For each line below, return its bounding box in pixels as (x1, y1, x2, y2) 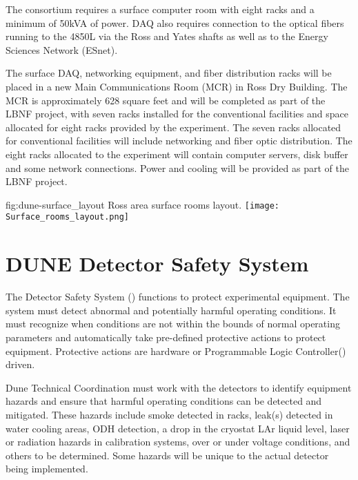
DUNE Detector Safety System (6, 249, 309, 278)
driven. (6, 357, 35, 372)
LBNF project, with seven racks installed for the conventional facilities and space (6, 106, 348, 121)
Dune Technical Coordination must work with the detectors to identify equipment (6, 380, 352, 394)
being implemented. (6, 461, 88, 476)
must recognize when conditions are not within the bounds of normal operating (6, 316, 340, 331)
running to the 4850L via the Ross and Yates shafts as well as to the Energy (6, 29, 328, 44)
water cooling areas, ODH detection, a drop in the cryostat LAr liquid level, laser (6, 421, 350, 435)
